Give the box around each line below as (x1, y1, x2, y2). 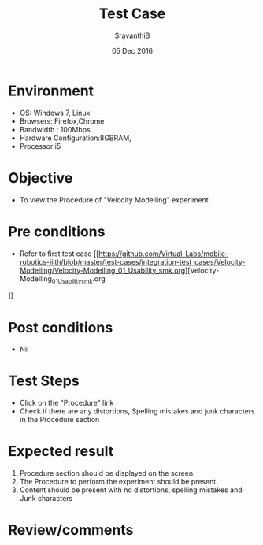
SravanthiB (114, 31, 150, 40)
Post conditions (8, 318, 113, 336)
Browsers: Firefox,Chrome (19, 116, 105, 126)
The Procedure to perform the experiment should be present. (19, 477, 218, 487)
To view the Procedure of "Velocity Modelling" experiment (19, 195, 209, 205)
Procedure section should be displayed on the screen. (19, 469, 195, 478)
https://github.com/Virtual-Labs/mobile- (98, 249, 229, 258)
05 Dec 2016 (111, 46, 154, 55)
